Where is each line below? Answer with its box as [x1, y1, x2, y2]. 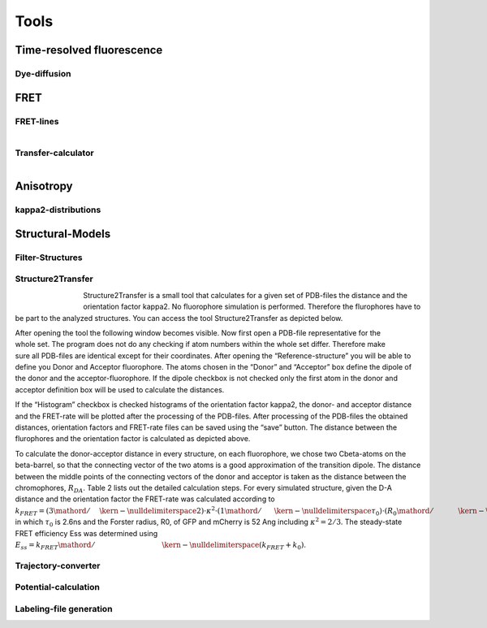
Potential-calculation [15, 582, 101, 593]
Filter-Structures [15, 252, 83, 263]
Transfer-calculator [15, 147, 94, 158]
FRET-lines [15, 115, 59, 127]
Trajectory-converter [15, 560, 101, 571]
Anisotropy [15, 180, 73, 193]
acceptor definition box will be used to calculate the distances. [15, 384, 225, 394]
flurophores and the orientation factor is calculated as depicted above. [15, 434, 251, 444]
